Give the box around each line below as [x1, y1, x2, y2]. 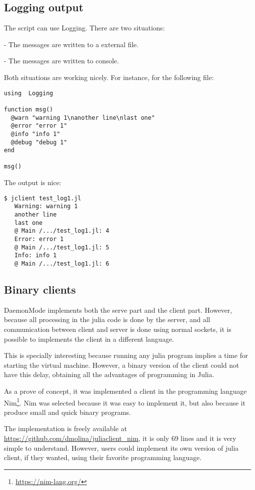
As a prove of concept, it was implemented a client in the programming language [4, 386, 247, 396]
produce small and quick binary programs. [4, 407, 131, 417]
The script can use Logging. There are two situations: [4, 23, 165, 33]
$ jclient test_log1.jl [4, 194, 81, 202]
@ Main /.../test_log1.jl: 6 [14, 260, 109, 267]
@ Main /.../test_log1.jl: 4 [14, 227, 109, 235]
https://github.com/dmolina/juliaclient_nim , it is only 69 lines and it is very [4, 433, 236, 443]
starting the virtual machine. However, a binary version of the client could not [4, 359, 239, 370]
